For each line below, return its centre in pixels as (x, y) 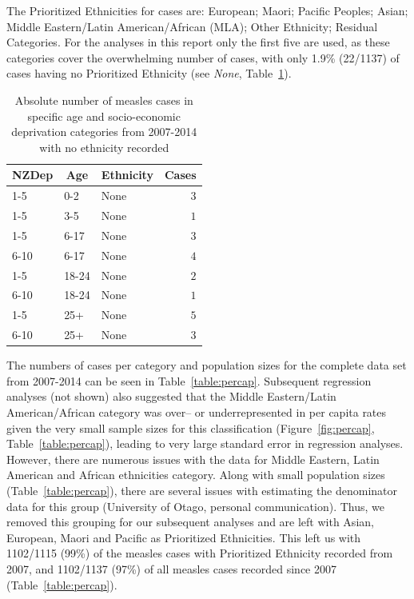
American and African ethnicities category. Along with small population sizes (196, 475)
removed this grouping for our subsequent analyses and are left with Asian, (190, 522)
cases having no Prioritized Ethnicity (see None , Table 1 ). (149, 73)
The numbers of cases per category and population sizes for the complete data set (207, 365)
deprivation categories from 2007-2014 (104, 132)
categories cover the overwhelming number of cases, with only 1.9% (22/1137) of (203, 57)
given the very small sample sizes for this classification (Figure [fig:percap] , (191, 427)
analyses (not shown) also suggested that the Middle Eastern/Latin (171, 396)
